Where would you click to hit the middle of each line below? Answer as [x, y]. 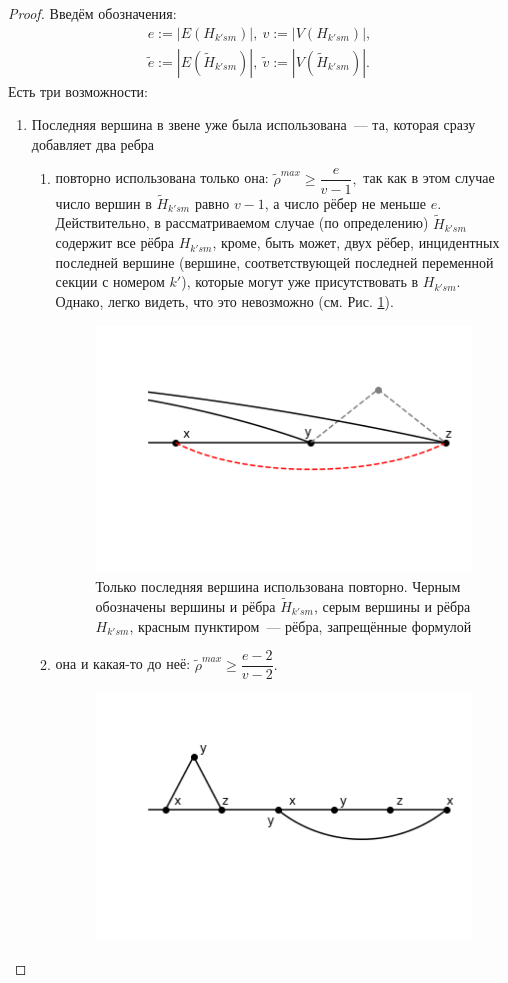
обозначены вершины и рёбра [185, 605]
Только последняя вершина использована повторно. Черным [278, 586]
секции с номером [110, 281]
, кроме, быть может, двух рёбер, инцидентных [356, 242]
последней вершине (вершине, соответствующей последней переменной [274, 261]
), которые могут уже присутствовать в [300, 281]
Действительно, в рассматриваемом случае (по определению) [242, 222]
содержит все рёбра [115, 242]
